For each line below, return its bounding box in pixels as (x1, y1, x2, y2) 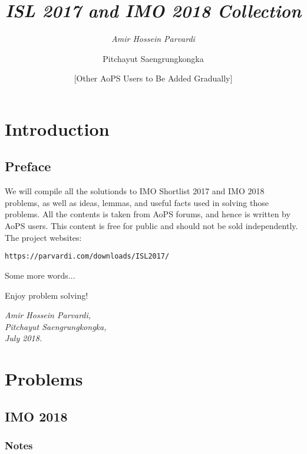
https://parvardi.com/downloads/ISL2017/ (5, 252, 170, 261)
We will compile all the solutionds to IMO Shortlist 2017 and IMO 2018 (5, 185, 265, 197)
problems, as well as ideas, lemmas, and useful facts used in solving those (5, 196, 269, 208)
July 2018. (5, 332, 42, 344)
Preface (5, 157, 51, 175)
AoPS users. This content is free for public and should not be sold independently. (5, 220, 298, 232)
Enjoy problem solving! (5, 289, 88, 301)
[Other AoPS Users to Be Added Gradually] (74, 72, 233, 84)
